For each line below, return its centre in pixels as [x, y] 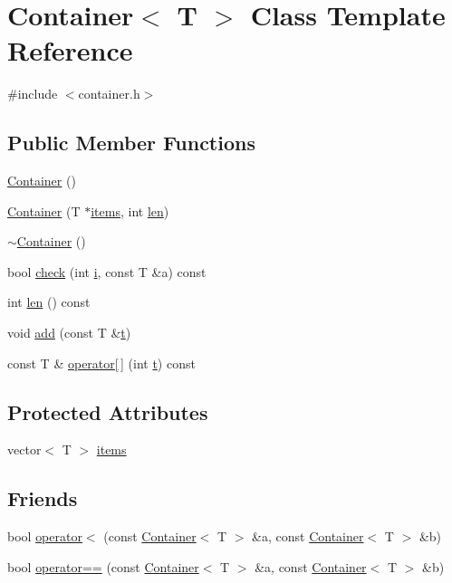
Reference [70, 50]
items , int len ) [130, 210]
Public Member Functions [131, 143]
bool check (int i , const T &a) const [107, 271]
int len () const [49, 302]
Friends [43, 498]
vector [24, 449]
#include [33, 94]
